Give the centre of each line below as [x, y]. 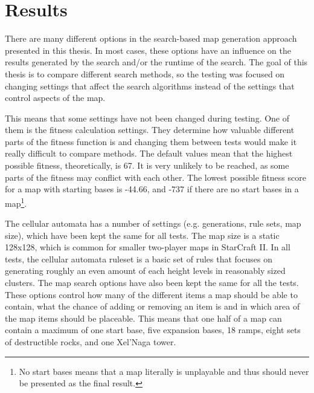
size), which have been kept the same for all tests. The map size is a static [142, 235]
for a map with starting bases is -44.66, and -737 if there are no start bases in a [152, 189]
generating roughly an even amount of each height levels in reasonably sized [145, 271]
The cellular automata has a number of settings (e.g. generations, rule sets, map [153, 223]
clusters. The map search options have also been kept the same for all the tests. [152, 283]
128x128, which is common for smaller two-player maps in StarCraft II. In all [148, 247]
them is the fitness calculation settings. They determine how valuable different [150, 130]
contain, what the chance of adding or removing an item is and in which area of [152, 306]
